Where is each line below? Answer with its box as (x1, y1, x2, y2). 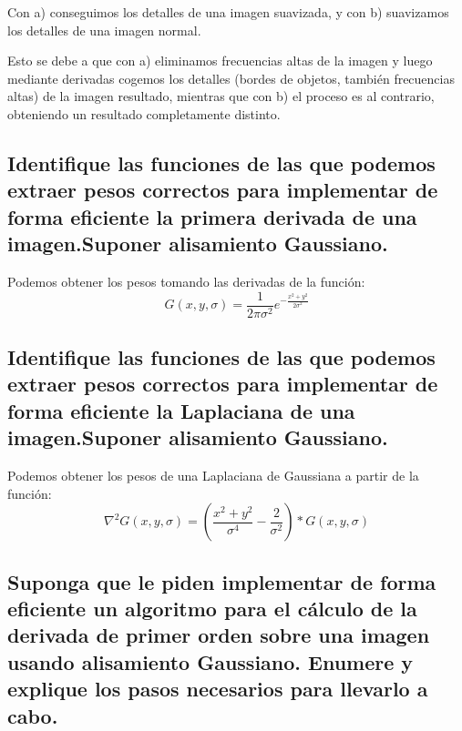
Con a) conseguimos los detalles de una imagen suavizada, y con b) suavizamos (7, 3, 449, 21)
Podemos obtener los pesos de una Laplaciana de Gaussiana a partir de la (7, 465, 419, 484)
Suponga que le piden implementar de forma (7, 567, 436, 595)
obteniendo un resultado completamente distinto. (7, 104, 281, 123)
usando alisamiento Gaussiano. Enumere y (7, 647, 414, 675)
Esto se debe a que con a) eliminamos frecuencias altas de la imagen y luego (7, 51, 433, 70)
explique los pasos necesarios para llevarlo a (7, 675, 428, 703)
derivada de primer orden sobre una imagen (7, 621, 430, 649)
